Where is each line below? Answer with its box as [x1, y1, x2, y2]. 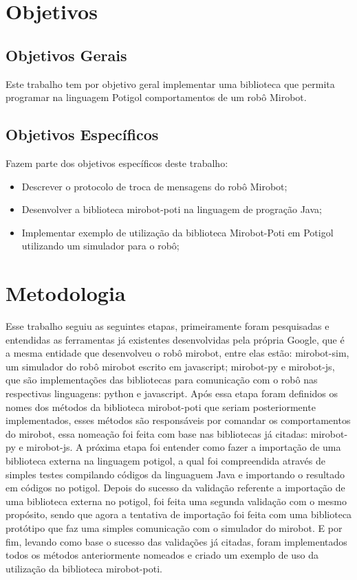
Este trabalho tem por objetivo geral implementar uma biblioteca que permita [6, 76, 335, 91]
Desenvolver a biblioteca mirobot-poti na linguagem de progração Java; [21, 202, 322, 216]
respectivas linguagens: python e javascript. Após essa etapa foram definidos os [6, 386, 338, 401]
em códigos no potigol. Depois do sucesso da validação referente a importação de [6, 480, 345, 495]
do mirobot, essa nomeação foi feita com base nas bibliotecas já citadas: [6, 426, 308, 440]
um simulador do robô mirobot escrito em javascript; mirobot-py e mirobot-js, [6, 359, 335, 373]
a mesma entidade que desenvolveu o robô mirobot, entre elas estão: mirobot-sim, [6, 346, 349, 360]
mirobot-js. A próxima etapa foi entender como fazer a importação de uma [26, 440, 341, 454]
